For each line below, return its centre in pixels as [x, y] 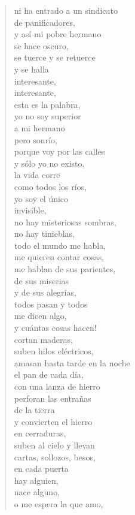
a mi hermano [39, 127]
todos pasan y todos [51, 304]
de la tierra [34, 410]
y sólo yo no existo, [49, 163]
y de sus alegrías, [45, 292]
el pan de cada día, [49, 374]
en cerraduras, [40, 433]
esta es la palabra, [47, 104]
